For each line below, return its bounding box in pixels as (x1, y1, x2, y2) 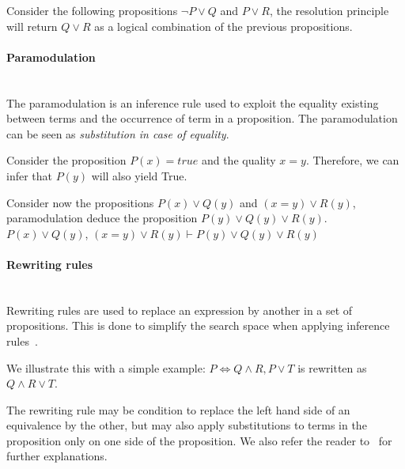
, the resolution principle (269, 2, 389, 18)
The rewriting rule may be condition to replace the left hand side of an (6, 401, 350, 418)
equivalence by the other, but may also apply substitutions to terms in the (6, 417, 367, 433)
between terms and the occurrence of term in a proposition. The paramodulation (6, 110, 398, 127)
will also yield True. (91, 167, 187, 183)
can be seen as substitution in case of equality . (6, 125, 229, 142)
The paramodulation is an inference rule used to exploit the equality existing (6, 94, 379, 111)
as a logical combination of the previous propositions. (94, 17, 353, 34)
